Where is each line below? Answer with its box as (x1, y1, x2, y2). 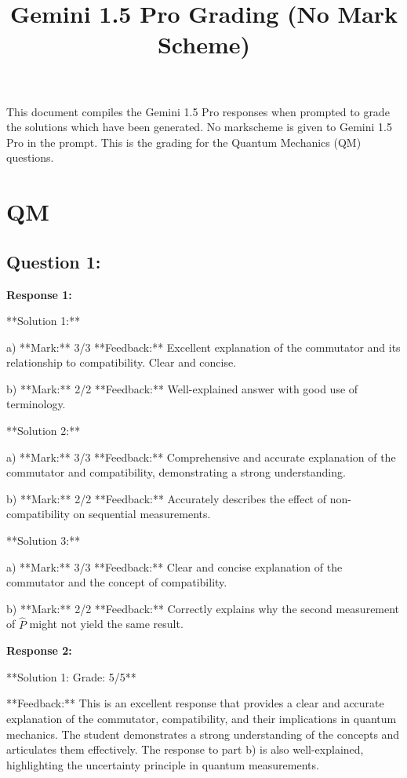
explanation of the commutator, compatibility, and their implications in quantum (6, 710, 397, 727)
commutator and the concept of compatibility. (6, 574, 227, 590)
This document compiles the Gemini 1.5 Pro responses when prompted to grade (6, 103, 390, 119)
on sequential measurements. (73, 506, 211, 522)
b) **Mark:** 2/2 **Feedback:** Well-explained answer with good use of (6, 380, 358, 396)
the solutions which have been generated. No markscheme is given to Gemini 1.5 (6, 119, 392, 135)
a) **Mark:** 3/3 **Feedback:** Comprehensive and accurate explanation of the (6, 448, 396, 465)
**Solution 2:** (6, 422, 81, 439)
